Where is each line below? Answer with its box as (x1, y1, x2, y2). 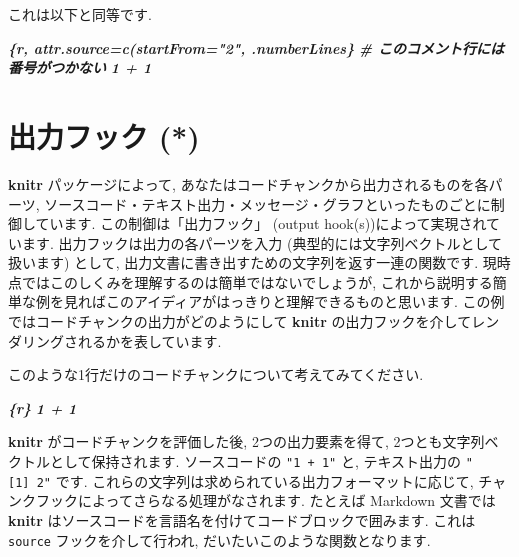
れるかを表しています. (77, 330, 222, 351)
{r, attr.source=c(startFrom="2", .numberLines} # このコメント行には (8, 37, 504, 58)
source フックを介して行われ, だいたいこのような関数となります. (8, 529, 431, 550)
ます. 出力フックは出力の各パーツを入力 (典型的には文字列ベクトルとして (21, 232, 502, 253)
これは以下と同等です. (8, 4, 152, 24)
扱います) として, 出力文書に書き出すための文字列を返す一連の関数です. (8, 252, 479, 273)
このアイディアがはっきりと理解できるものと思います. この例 (105, 291, 505, 312)
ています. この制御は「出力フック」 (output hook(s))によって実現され (35, 213, 487, 234)
